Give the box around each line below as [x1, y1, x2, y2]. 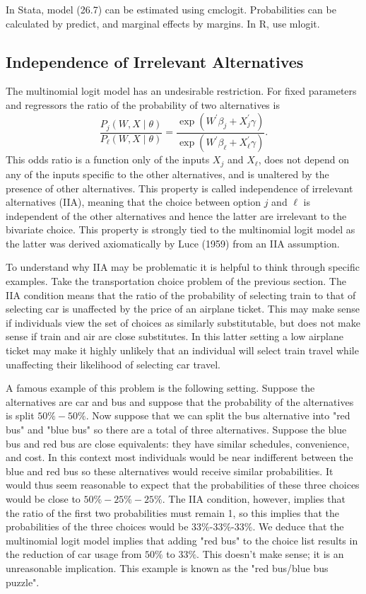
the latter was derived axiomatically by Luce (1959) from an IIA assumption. [6, 235, 340, 250]
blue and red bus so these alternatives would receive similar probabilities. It [6, 463, 333, 478]
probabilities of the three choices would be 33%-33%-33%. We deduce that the [6, 519, 344, 534]
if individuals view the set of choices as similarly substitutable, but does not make [6, 315, 360, 330]
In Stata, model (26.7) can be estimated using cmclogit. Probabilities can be [6, 2, 336, 16]
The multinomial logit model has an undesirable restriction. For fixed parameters [6, 83, 357, 98]
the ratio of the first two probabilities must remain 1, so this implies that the [6, 505, 339, 520]
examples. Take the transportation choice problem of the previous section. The [6, 274, 346, 289]
